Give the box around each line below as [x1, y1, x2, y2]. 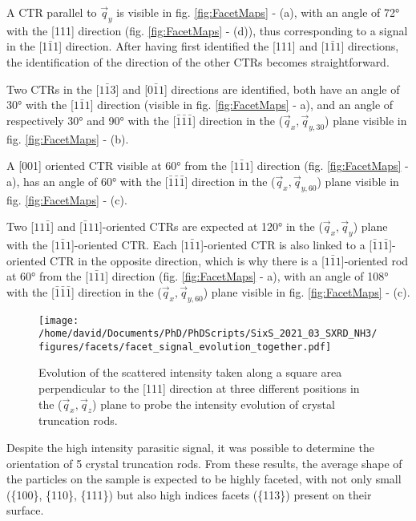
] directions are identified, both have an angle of [164, 80, 400, 97]
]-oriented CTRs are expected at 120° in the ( [99, 218, 323, 235]
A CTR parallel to [6, 4, 97, 20]
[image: [38, 314, 79, 326]
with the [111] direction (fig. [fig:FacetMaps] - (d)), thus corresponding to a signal [6, 22, 408, 38]
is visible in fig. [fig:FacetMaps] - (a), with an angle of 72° [116, 4, 400, 20]
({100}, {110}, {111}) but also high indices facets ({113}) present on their [6, 486, 372, 503]
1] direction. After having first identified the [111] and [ [53, 38, 325, 55]
